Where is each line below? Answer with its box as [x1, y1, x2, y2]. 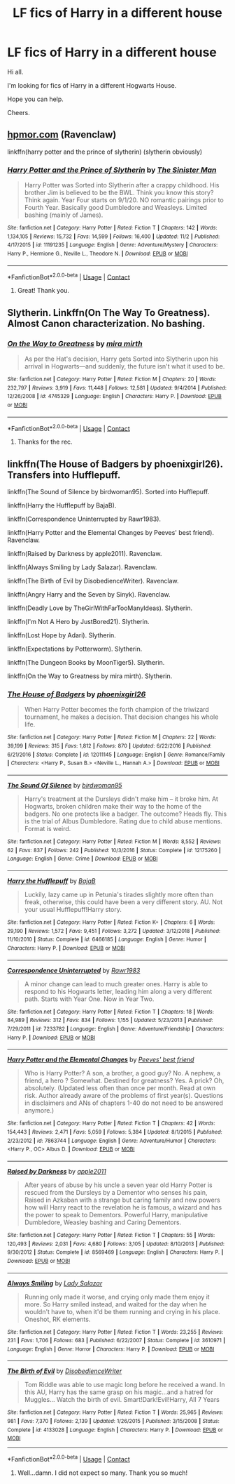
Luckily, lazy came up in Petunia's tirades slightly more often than [24, 890, 213, 899]
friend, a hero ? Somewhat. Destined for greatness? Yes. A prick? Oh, [24, 1076, 225, 1085]
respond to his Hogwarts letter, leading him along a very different [24, 987, 213, 995]
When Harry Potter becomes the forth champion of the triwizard [24, 705, 210, 714]
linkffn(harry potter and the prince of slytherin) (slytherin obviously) [7, 147, 203, 156]
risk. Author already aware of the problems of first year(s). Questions [24, 1092, 224, 1100]
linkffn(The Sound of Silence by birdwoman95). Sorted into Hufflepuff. [7, 488, 210, 496]
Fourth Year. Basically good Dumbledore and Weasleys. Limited [24, 204, 208, 212]
